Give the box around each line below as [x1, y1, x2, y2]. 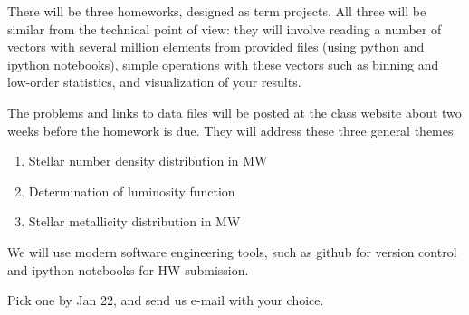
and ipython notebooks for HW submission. [7, 260, 249, 279]
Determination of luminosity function [28, 181, 235, 200]
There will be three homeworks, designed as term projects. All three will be [7, 2, 426, 20]
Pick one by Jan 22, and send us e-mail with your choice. [7, 291, 324, 310]
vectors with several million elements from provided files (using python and [7, 37, 425, 56]
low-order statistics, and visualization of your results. [7, 72, 301, 91]
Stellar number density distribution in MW [28, 151, 268, 170]
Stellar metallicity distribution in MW [28, 212, 241, 231]
